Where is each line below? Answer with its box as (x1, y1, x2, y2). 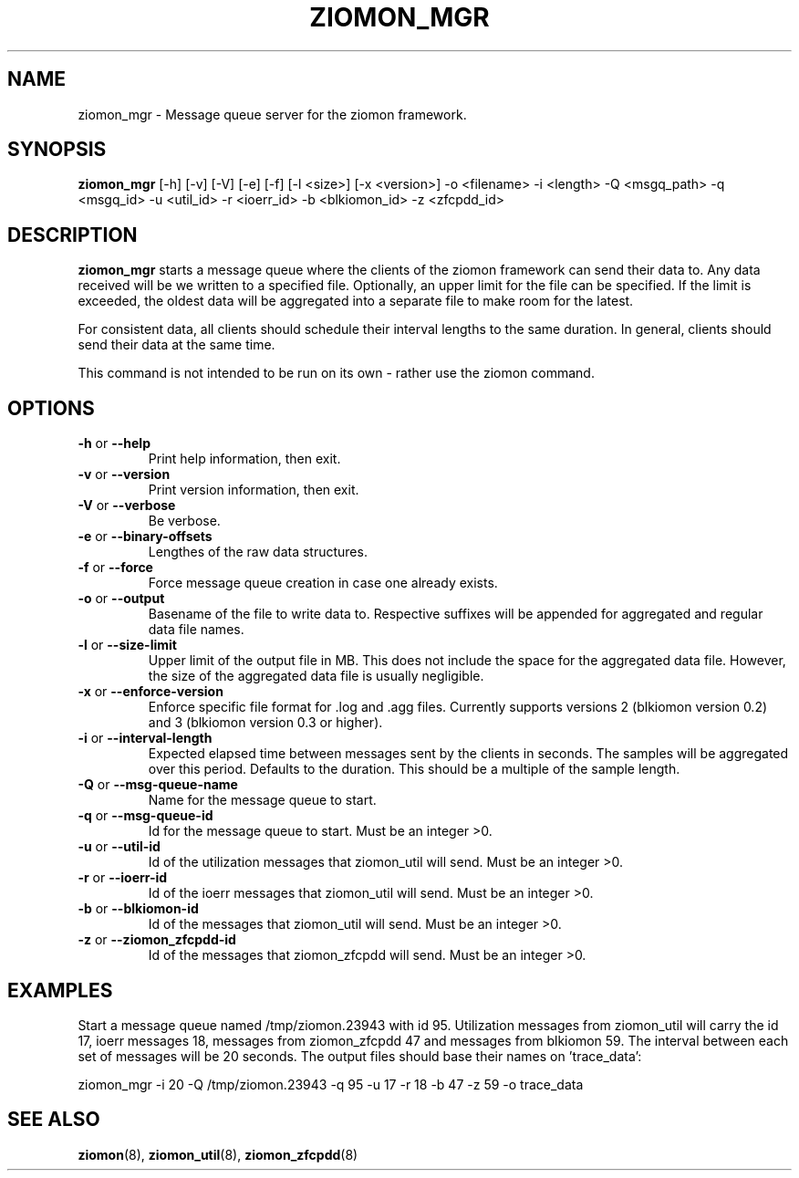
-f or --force (78, 559, 153, 576)
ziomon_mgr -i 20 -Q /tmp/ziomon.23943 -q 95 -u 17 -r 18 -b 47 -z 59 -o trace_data (78, 1076, 584, 1092)
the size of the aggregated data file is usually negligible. (148, 668, 484, 684)
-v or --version (78, 466, 171, 483)
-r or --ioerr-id (78, 870, 168, 886)
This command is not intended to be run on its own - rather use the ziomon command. (78, 365, 595, 381)
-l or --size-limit (78, 637, 177, 653)
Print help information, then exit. (148, 451, 341, 467)
